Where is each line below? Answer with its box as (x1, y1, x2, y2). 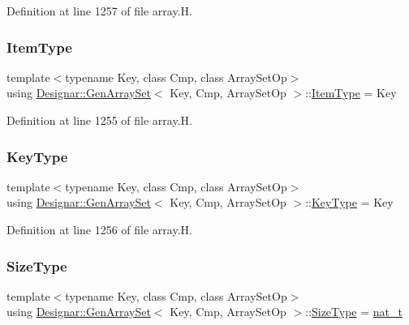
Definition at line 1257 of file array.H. (6, 2, 192, 19)
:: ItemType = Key (305, 84, 397, 101)
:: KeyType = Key (305, 194, 394, 211)
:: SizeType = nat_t (305, 303, 403, 320)
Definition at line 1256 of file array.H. (6, 221, 192, 237)
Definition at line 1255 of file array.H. (6, 112, 192, 128)
